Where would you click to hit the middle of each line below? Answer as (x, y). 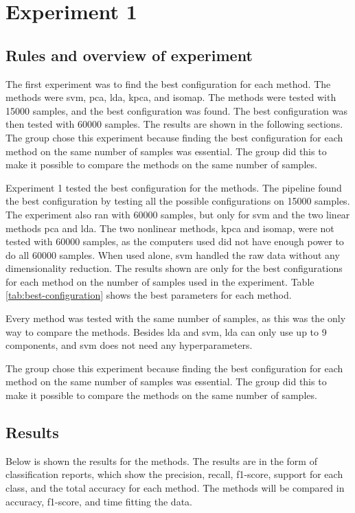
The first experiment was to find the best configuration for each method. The (168, 83)
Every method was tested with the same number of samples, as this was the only (176, 318)
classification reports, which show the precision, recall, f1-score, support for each (174, 474)
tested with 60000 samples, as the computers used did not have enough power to (175, 241)
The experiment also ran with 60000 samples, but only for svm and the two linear (178, 214)
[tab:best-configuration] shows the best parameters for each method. (149, 295)
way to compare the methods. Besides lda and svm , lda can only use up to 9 (166, 331)
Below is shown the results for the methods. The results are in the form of (161, 460)
